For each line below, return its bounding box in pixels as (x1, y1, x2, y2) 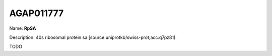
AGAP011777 (9, 8, 64, 19)
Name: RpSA (9, 25, 36, 31)
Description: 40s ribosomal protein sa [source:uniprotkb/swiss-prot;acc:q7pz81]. (9, 34, 177, 40)
